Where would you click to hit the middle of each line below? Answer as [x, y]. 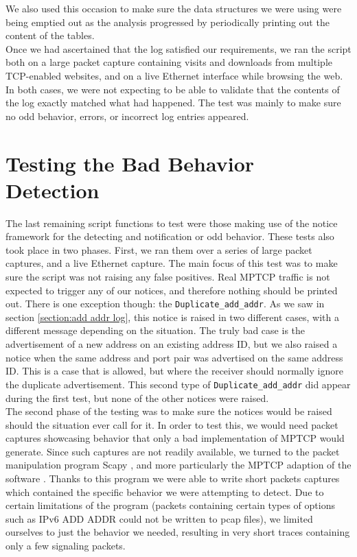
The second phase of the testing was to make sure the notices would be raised [169, 411]
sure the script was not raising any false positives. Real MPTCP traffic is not [168, 277]
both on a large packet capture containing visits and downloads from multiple [169, 62]
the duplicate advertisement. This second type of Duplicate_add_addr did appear [178, 384]
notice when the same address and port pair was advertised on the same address [174, 357]
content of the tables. [50, 35]
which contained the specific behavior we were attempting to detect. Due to [165, 491]
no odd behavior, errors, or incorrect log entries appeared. [127, 116]
